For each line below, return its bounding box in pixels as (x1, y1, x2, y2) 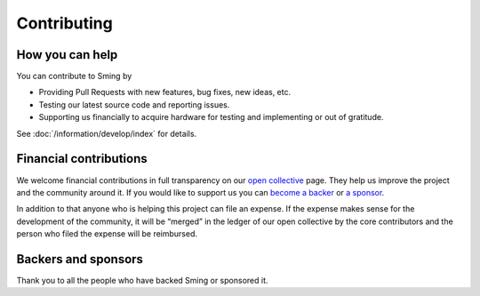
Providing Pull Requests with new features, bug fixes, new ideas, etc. (38, 87, 292, 98)
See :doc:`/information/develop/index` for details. (16, 128, 197, 139)
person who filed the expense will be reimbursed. (16, 228, 198, 239)
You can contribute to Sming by (16, 71, 132, 82)
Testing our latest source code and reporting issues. (38, 99, 230, 110)
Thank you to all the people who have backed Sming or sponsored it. (16, 276, 268, 285)
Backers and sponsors (16, 252, 144, 267)
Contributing (16, 13, 113, 33)
